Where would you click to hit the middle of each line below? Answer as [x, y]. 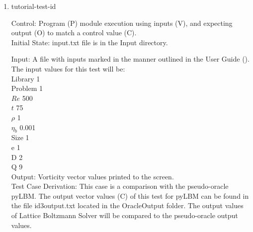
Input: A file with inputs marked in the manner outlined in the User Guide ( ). [130, 59]
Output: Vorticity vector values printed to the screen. [92, 176]
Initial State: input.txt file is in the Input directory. [89, 42]
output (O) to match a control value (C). [74, 33]
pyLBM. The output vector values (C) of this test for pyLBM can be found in [130, 195]
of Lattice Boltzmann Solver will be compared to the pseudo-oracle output [125, 215]
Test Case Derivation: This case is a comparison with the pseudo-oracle [120, 186]
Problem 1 [27, 88]
